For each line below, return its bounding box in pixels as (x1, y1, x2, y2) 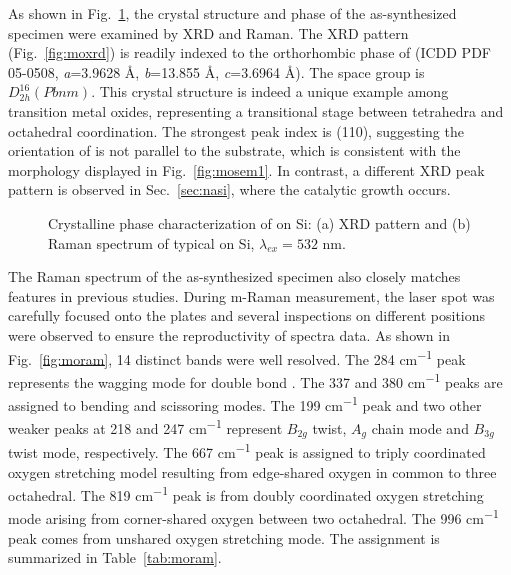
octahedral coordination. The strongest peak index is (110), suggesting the (8, 120, 464, 141)
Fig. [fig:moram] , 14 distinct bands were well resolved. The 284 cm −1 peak (8, 345, 466, 369)
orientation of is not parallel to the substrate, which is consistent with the (8, 140, 461, 161)
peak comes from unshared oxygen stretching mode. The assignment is (8, 527, 440, 548)
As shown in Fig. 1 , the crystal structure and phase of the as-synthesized (8, 3, 457, 23)
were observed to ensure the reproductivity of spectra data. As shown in (8, 324, 450, 345)
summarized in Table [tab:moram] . (8, 547, 222, 568)
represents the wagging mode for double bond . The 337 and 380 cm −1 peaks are (8, 368, 503, 392)
